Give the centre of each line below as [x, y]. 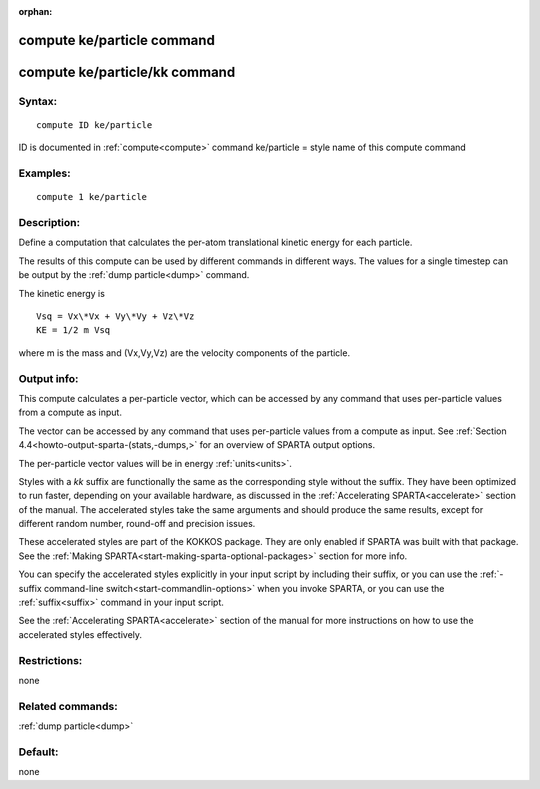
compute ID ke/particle [94, 124]
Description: [49, 223]
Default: [38, 752]
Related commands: [68, 706]
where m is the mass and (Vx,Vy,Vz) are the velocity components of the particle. [184, 352]
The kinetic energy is [61, 293]
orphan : [35, 11]
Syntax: [38, 101]
